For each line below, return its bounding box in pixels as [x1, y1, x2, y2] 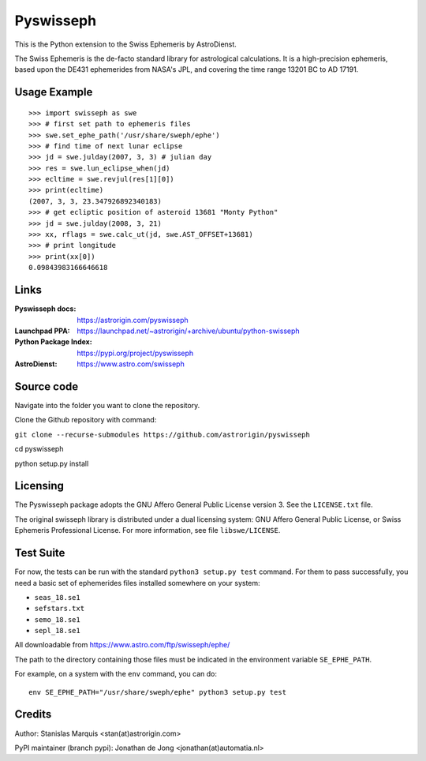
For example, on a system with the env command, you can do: [14, 669, 217, 679]
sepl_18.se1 [34, 626, 80, 635]
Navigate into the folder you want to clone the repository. [14, 400, 200, 410]
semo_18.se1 [34, 615, 80, 624]
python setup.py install [14, 459, 89, 468]
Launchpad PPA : [14, 326, 70, 336]
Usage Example [14, 85, 93, 99]
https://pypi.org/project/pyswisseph [77, 348, 194, 358]
